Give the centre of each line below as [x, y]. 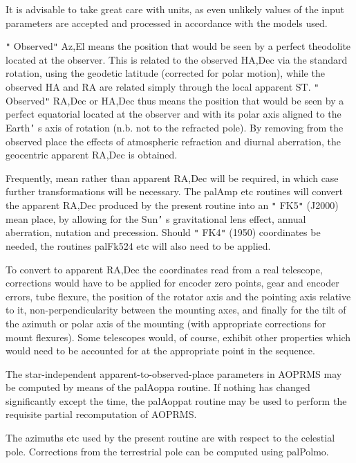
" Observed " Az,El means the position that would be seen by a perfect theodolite [178, 46]
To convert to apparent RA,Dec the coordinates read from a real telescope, [164, 269]
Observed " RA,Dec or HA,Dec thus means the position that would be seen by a [175, 100]
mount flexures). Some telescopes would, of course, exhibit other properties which [178, 337]
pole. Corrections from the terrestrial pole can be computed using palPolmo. [167, 451]
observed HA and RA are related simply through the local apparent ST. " [162, 87]
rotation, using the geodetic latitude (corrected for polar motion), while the [165, 73]
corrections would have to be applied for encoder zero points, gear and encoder [172, 283]
